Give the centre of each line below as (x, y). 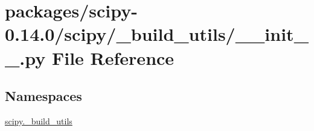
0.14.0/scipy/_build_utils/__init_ (157, 34)
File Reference (113, 57)
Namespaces (43, 96)
